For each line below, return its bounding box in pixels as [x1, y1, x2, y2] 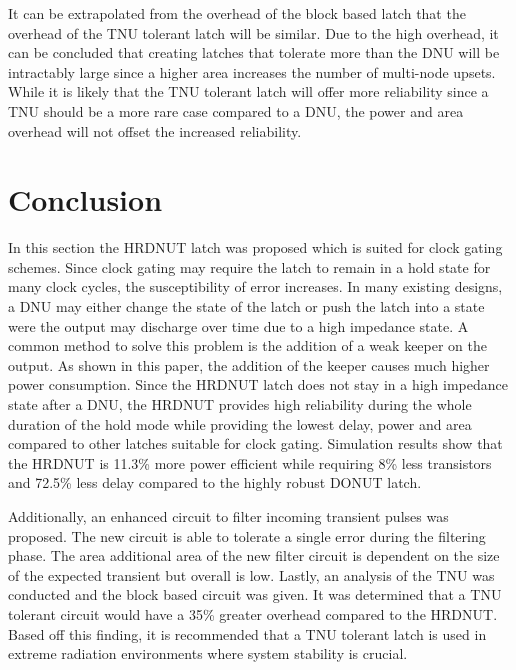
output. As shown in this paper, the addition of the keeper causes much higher [8, 354, 490, 375]
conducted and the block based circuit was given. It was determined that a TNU [8, 584, 502, 605]
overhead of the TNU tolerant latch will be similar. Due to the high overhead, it [8, 22, 499, 43]
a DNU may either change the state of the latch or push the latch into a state [8, 296, 485, 317]
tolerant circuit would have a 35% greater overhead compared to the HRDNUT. [8, 603, 498, 624]
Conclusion [8, 179, 163, 220]
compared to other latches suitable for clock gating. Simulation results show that [8, 433, 503, 454]
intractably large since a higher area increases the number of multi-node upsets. [8, 61, 496, 82]
